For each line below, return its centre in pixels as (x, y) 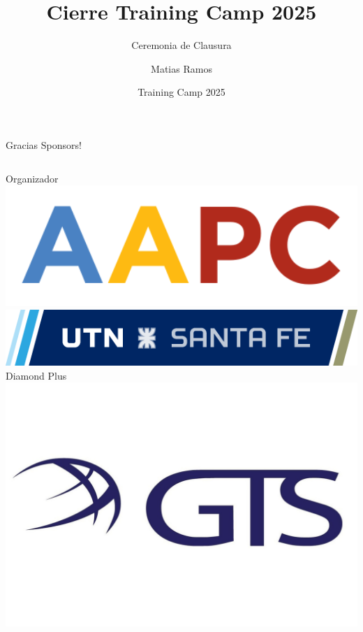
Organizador (32, 178)
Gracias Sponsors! (44, 144)
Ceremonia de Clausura (181, 45)
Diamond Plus (36, 375)
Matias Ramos (181, 68)
